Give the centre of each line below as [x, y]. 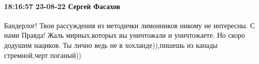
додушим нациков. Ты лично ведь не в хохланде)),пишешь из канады [111, 45]
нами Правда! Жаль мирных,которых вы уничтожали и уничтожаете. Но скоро [125, 35]
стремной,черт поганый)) [43, 55]
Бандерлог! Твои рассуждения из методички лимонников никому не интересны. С [129, 25]
